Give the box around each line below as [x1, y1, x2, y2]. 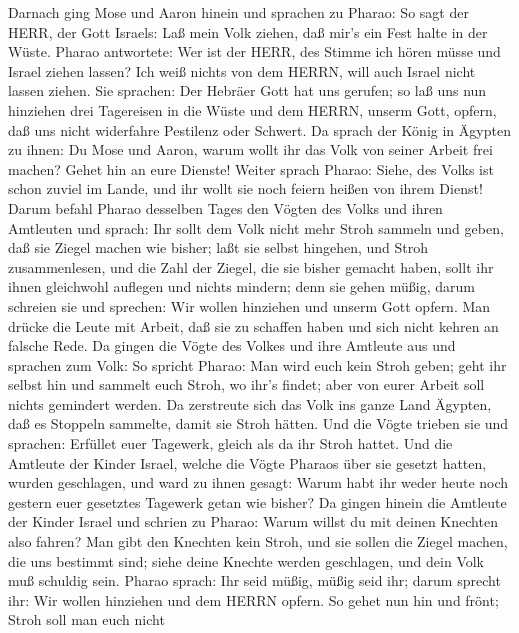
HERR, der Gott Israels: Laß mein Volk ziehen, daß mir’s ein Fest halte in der [8, 21, 488, 42]
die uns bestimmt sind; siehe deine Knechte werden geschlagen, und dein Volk [8, 550, 485, 571]
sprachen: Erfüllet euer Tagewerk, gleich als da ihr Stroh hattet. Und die [8, 433, 453, 454]
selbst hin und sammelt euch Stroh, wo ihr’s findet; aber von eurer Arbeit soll [8, 374, 485, 395]
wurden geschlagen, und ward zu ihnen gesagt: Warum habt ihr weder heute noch [8, 472, 509, 493]
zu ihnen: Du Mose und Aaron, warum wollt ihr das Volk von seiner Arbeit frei [8, 139, 493, 160]
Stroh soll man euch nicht [8, 609, 165, 630]
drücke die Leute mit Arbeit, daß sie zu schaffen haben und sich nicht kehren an [8, 315, 499, 336]
